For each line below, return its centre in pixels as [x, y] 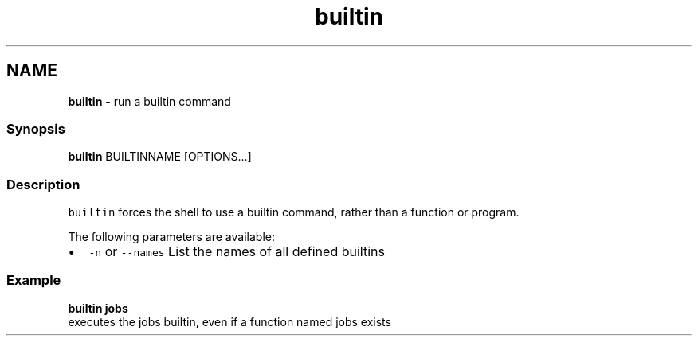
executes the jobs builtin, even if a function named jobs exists [229, 321]
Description [43, 184]
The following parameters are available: [171, 237]
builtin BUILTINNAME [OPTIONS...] [160, 157]
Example [34, 280]
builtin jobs [98, 308]
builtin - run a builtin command [149, 101]
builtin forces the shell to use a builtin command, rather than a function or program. [294, 212]
